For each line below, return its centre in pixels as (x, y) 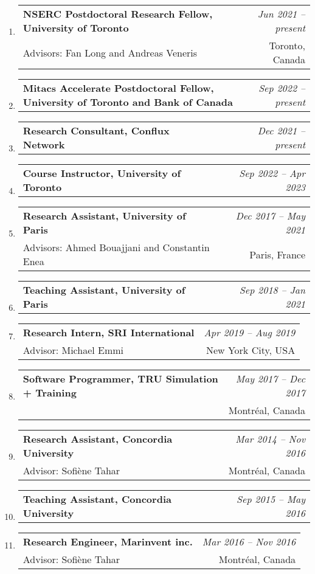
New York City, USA (251, 350)
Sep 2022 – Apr (272, 173)
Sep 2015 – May (271, 499)
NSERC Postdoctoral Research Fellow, (118, 14)
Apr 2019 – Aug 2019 (250, 332)
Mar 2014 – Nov (270, 439)
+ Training (50, 392)
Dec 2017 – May (270, 216)
